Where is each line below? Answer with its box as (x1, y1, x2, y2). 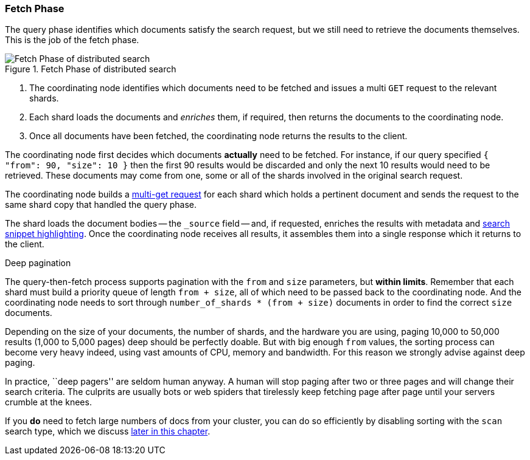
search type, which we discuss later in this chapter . (5, 426, 211, 437)
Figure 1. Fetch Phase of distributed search (5, 64, 176, 75)
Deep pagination (5, 258, 71, 269)
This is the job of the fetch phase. (5, 35, 139, 46)
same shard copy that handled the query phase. (5, 199, 197, 210)
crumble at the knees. (5, 397, 92, 408)
